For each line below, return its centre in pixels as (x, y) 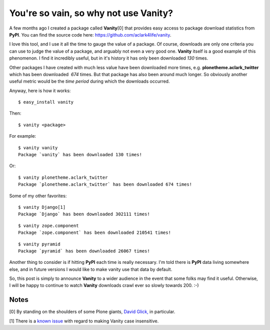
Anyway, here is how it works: (40, 91)
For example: (23, 136)
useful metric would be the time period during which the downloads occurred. (89, 81)
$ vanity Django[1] (42, 207)
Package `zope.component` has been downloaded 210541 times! (94, 233)
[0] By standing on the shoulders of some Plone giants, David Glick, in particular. (92, 312)
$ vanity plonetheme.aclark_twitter (63, 177)
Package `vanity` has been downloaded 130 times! (80, 155)
